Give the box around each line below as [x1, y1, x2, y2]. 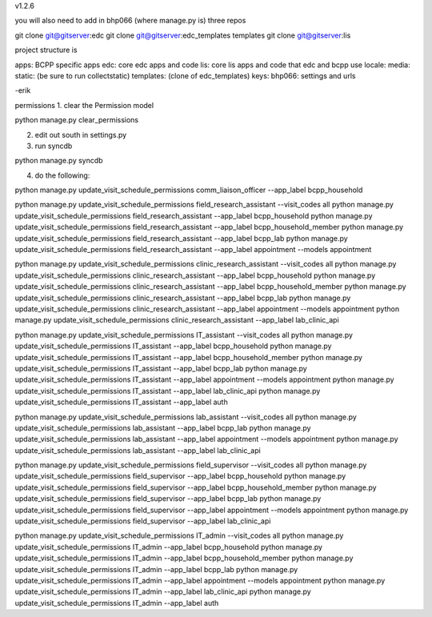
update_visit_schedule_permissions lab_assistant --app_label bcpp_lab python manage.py [14, 423, 311, 432]
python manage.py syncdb [14, 156, 103, 166]
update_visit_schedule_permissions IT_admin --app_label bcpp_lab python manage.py [14, 564, 298, 574]
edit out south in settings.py [34, 130, 127, 139]
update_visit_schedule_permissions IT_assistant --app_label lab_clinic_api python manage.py [14, 386, 321, 395]
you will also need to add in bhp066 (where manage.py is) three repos [14, 16, 246, 26]
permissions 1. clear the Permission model [14, 100, 154, 110]
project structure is [14, 45, 78, 55]
